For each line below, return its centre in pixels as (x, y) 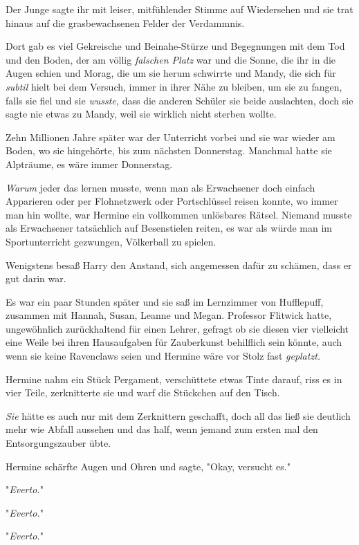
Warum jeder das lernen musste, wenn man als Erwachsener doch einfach (160, 187)
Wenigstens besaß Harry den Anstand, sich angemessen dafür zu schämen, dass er (179, 265)
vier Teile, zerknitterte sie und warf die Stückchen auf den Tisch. (143, 392)
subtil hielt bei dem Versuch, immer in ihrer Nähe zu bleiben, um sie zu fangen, (174, 86)
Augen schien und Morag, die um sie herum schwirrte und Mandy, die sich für (171, 73)
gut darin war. (36, 278)
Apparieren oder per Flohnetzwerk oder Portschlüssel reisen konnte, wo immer (172, 201)
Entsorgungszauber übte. (58, 443)
